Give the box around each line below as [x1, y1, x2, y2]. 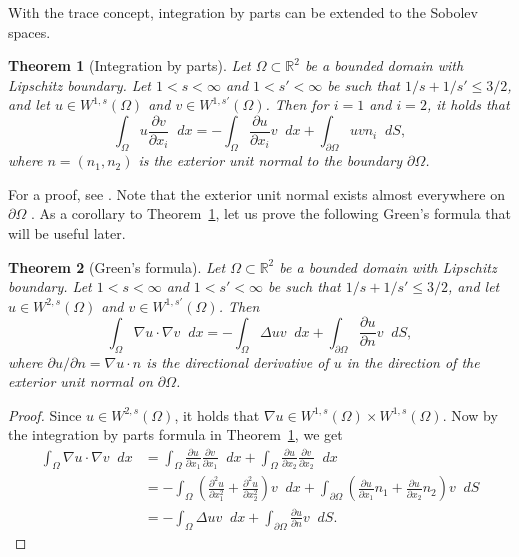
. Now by [442, 404, 498, 425]
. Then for [265, 94, 329, 115]
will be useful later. [8, 223, 126, 244]
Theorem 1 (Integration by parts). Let [8, 55, 251, 76]
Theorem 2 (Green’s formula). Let [8, 256, 226, 277]
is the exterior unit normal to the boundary [138, 150, 402, 171]
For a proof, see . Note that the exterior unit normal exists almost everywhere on [8, 183, 505, 204]
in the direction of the [346, 351, 480, 372]
